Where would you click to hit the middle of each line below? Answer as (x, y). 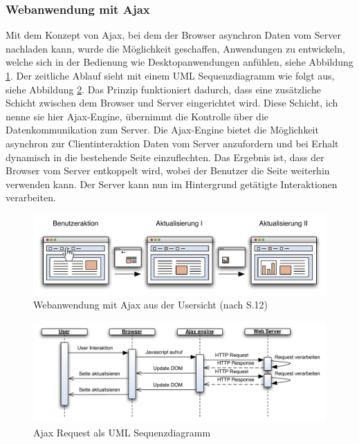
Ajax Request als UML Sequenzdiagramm (122, 433)
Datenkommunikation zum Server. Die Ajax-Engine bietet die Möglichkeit (162, 130)
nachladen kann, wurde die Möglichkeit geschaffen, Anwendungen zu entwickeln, (175, 48)
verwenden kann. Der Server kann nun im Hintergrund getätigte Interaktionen (172, 184)
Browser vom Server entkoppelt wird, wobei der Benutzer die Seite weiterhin (168, 170)
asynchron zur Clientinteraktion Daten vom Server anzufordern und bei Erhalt (172, 143)
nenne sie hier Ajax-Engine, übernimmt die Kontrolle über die (137, 116)
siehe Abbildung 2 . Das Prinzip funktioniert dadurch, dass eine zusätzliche (163, 89)
